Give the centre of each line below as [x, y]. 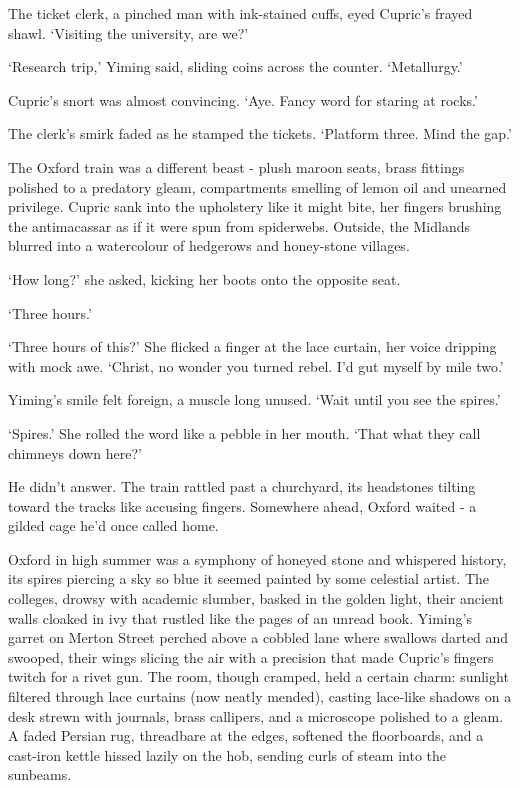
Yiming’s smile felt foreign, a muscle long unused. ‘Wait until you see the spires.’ [254, 399]
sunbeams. [40, 774]
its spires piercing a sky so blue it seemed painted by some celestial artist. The [249, 578]
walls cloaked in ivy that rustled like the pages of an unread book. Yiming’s [240, 617]
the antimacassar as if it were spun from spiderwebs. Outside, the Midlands [239, 225]
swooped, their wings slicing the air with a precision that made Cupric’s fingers [251, 656]
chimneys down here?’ [75, 452]
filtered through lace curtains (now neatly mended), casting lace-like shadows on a [260, 696]
